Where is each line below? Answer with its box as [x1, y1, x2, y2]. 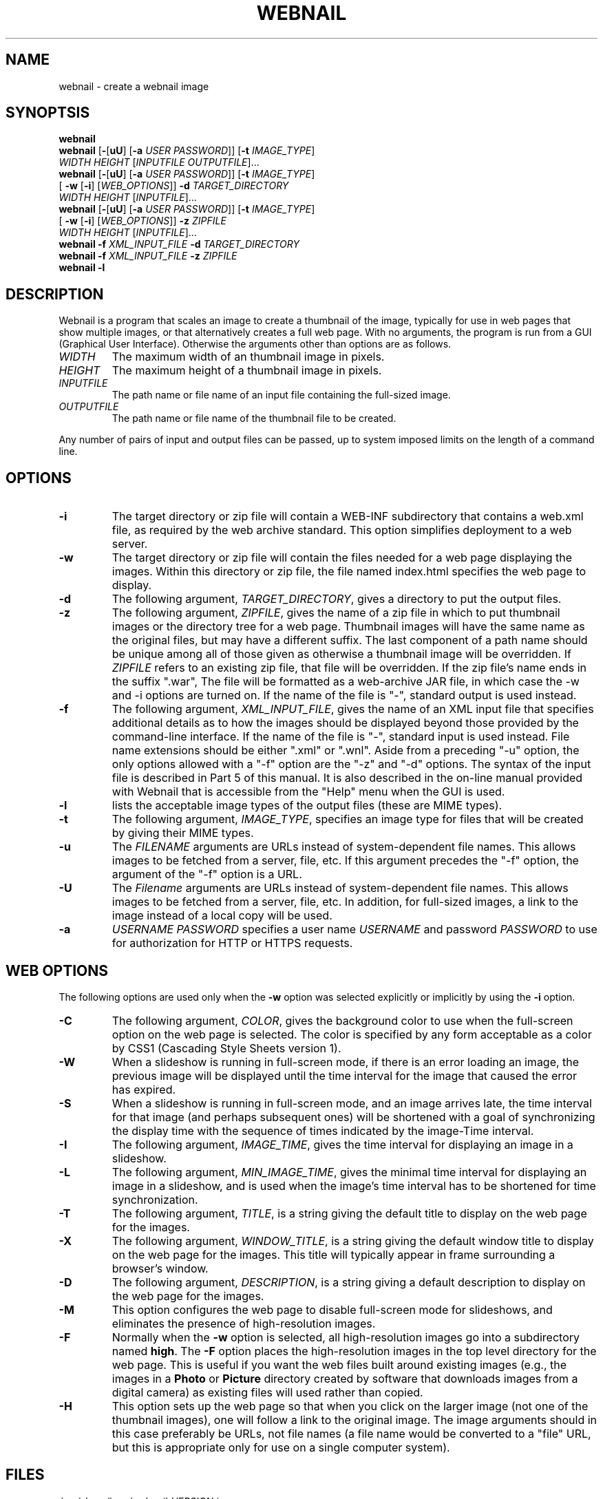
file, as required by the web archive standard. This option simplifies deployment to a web [112, 523, 572, 538]
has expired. [112, 1082, 176, 1096]
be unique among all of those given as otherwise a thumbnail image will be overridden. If [112, 647, 571, 661]
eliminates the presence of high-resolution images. [112, 1316, 376, 1330]
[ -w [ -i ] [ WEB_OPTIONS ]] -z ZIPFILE [59, 215, 226, 227]
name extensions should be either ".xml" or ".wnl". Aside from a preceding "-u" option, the [112, 743, 580, 758]
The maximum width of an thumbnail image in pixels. [112, 350, 385, 364]
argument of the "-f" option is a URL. [112, 867, 302, 882]
